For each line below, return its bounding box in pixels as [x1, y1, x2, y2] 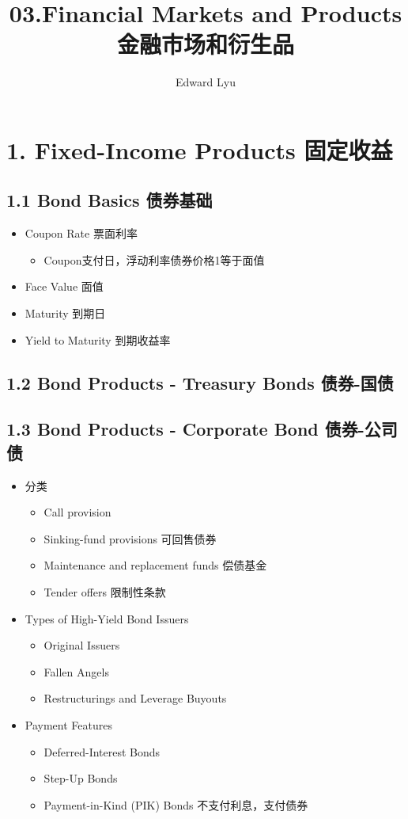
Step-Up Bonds [43, 770, 118, 787]
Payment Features [25, 716, 112, 733]
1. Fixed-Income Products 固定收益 [6, 133, 393, 166]
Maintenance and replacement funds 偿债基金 [43, 557, 267, 573]
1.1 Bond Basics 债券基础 [6, 188, 213, 212]
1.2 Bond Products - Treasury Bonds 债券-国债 [6, 370, 394, 394]
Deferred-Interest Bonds [43, 743, 161, 760]
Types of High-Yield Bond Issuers [25, 610, 189, 627]
